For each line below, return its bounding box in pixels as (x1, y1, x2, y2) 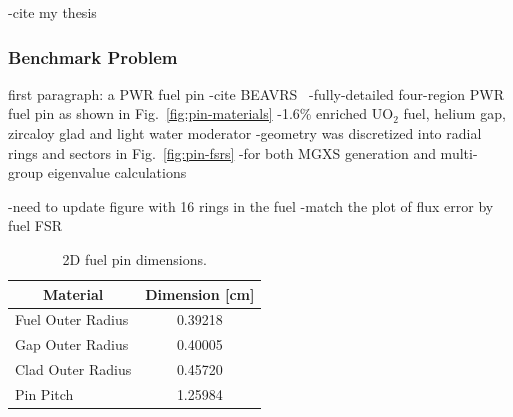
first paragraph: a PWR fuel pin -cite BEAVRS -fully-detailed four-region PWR (8, 83, 504, 104)
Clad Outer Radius (15, 359, 132, 380)
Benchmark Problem (8, 44, 178, 69)
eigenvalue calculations (47, 162, 187, 183)
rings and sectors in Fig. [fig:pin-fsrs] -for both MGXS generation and (8, 142, 436, 163)
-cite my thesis (8, 2, 97, 22)
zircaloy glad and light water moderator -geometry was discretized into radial (8, 123, 482, 143)
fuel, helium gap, (403, 103, 506, 124)
